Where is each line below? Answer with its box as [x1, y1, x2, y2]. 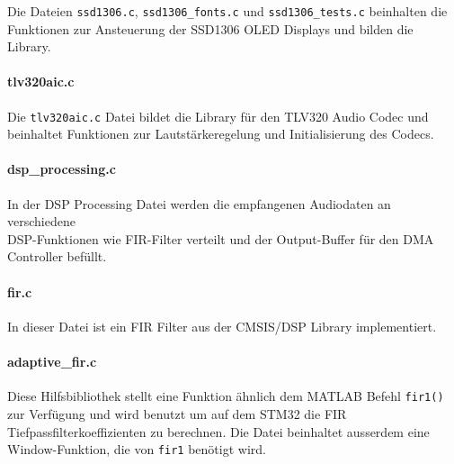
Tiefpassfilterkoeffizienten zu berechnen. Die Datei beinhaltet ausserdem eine [7, 422, 430, 441]
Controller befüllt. [7, 247, 107, 266]
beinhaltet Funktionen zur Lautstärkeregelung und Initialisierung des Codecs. [7, 124, 434, 143]
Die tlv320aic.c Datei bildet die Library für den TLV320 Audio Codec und [7, 106, 429, 125]
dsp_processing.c [7, 159, 116, 178]
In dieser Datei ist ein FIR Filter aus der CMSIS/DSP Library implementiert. [7, 316, 437, 335]
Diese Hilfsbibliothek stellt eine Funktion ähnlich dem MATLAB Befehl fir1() [7, 387, 444, 405]
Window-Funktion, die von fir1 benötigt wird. [7, 440, 266, 459]
